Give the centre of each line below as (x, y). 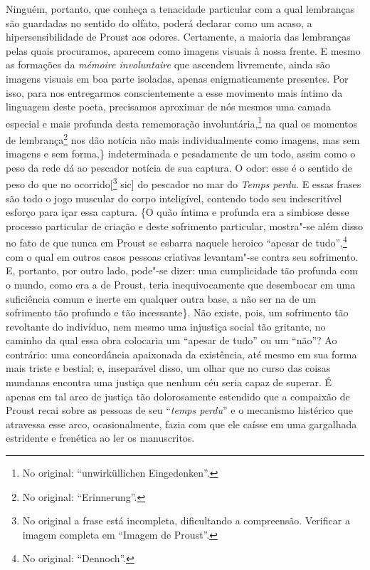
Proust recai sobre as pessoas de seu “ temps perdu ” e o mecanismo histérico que (179, 410)
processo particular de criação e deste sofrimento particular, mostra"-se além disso (184, 226)
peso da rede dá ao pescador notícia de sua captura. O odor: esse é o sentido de (179, 167)
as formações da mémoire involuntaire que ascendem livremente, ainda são (168, 64)
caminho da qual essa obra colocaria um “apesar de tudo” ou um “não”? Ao (171, 340)
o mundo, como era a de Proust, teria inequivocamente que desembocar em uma (181, 284)
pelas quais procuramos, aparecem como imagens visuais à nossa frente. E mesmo (183, 50)
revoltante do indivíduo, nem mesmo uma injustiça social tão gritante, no (166, 326)
